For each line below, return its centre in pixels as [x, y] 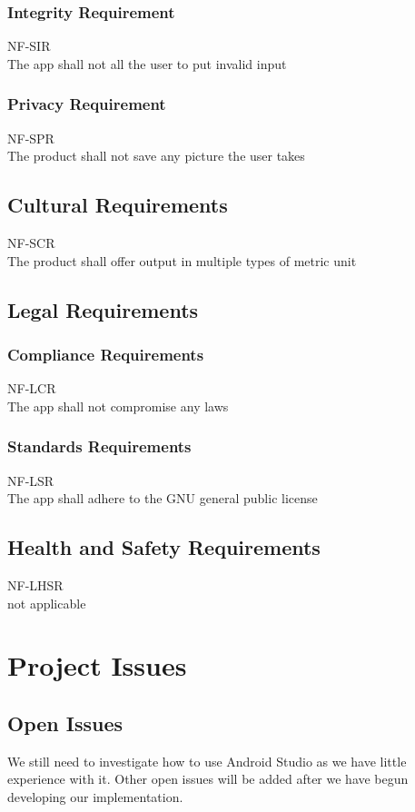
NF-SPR [31, 138]
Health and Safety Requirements [164, 547]
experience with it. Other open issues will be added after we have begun [208, 779]
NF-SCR [31, 243]
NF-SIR [29, 46]
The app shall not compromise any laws [118, 406]
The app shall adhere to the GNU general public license [163, 498]
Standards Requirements [99, 446]
